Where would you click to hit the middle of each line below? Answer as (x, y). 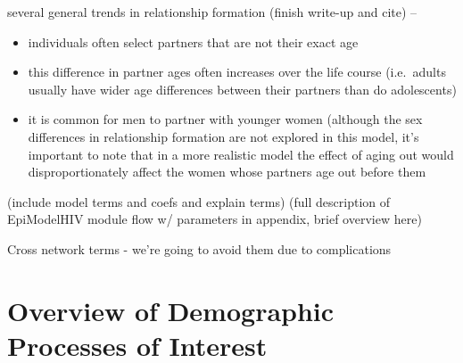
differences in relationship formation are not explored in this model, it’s (223, 136)
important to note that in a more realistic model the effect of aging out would (241, 154)
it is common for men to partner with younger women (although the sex (225, 119)
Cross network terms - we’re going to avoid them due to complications (199, 248)
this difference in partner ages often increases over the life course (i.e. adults (237, 72)
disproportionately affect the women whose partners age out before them (227, 172)
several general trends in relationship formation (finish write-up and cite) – (212, 12)
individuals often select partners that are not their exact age (193, 41)
